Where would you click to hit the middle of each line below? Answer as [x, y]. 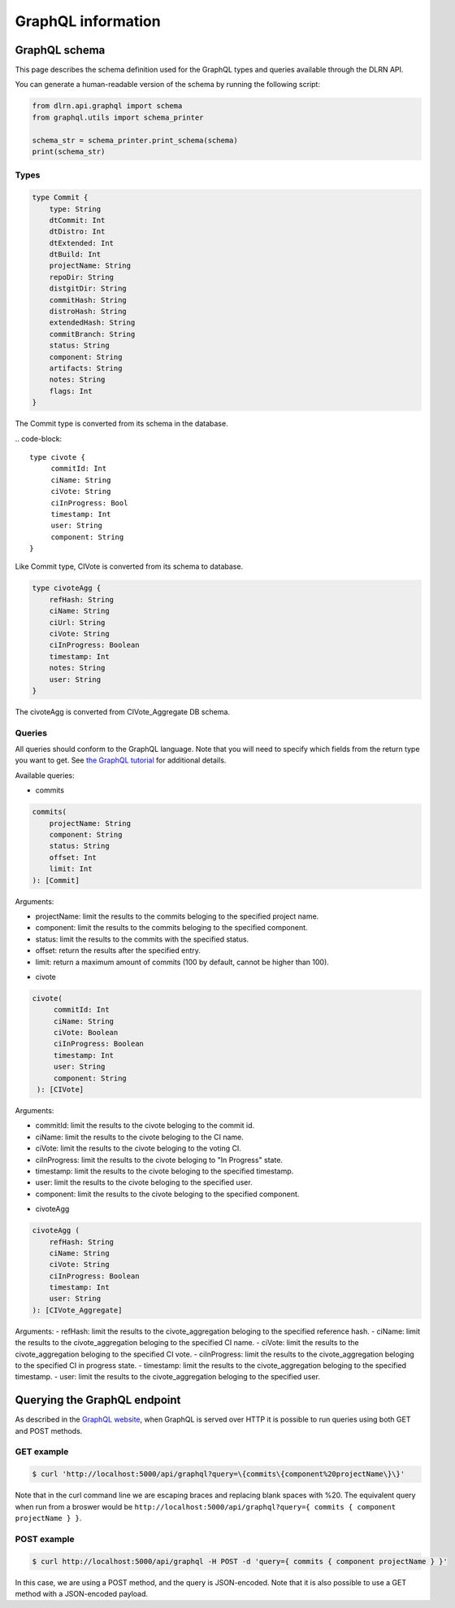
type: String [75, 209]
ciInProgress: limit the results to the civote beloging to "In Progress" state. [159, 1160]
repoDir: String [81, 277]
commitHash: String [88, 300]
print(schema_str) [69, 152]
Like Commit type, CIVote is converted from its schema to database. [129, 566]
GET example [42, 1452]
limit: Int [71, 869]
